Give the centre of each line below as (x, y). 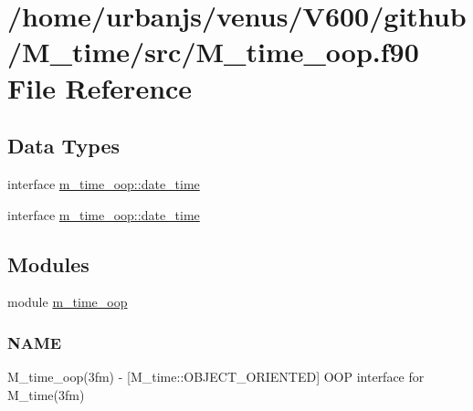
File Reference (100, 87)
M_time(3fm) (46, 394)
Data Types (63, 146)
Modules (48, 263)
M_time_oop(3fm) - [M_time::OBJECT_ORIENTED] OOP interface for (216, 377)
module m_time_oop (68, 302)
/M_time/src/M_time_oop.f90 (213, 52)
